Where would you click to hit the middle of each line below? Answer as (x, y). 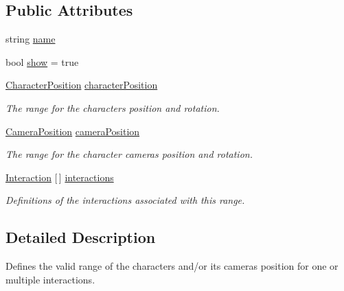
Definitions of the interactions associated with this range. (125, 200)
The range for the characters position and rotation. (113, 107)
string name (31, 39)
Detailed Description (81, 237)
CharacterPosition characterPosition (82, 85)
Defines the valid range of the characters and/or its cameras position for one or (172, 266)
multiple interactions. (50, 279)
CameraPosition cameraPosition (73, 131)
